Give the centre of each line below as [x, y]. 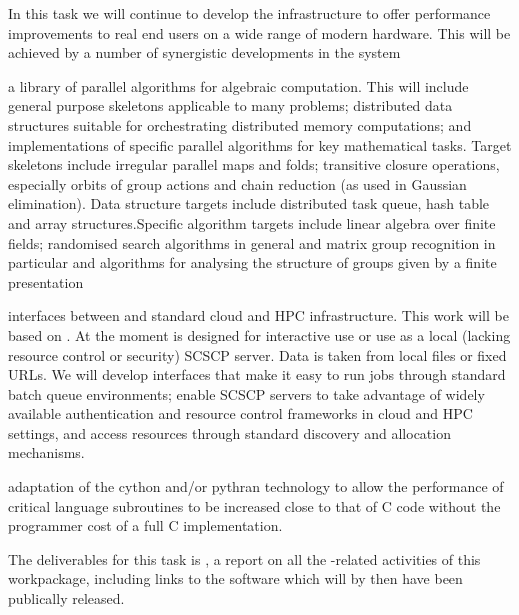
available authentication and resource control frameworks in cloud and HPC [240, 413]
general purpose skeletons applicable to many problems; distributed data [230, 105]
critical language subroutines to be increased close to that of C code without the [254, 505]
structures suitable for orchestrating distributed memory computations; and [240, 124]
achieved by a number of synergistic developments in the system [204, 52]
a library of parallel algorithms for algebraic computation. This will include [238, 85]
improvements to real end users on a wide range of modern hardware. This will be [259, 32]
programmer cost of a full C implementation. [145, 525]
